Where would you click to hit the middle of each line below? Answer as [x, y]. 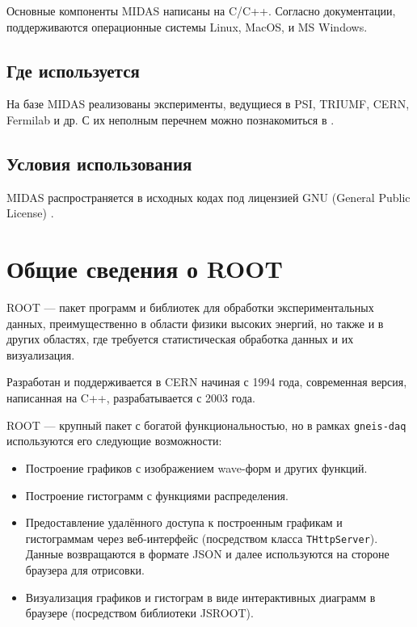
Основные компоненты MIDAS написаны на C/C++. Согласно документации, [201, 11]
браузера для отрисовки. [85, 569]
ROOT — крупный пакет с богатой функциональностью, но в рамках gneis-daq [206, 425]
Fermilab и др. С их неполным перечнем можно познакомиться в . [171, 119]
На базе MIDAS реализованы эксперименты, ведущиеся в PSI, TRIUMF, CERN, [208, 104]
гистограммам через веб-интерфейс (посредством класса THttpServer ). [202, 538]
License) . [30, 213]
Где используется [73, 70]
